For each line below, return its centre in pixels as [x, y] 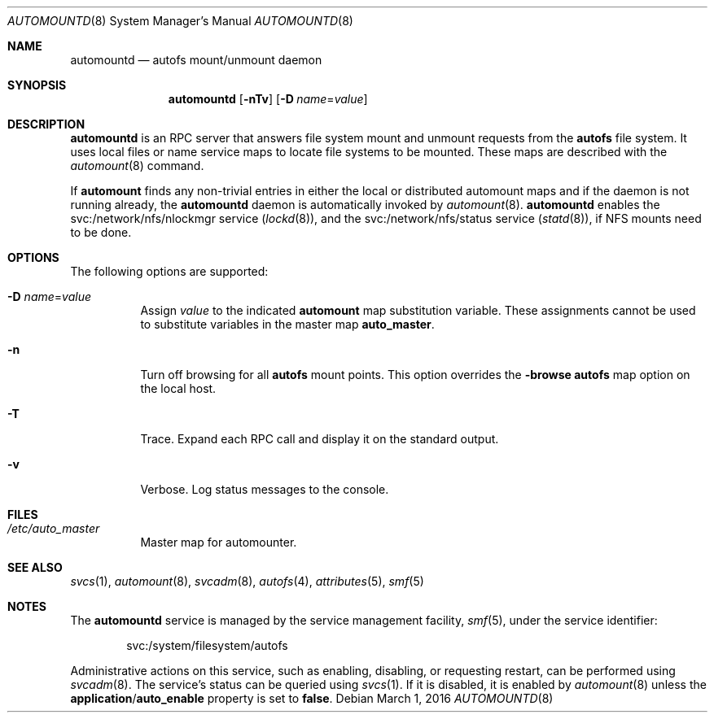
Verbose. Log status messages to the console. [265, 489]
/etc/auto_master [54, 528]
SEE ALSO [35, 567]
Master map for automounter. [219, 542]
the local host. [178, 388]
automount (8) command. [137, 166]
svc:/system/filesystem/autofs [207, 645]
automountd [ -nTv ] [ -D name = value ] [268, 99]
